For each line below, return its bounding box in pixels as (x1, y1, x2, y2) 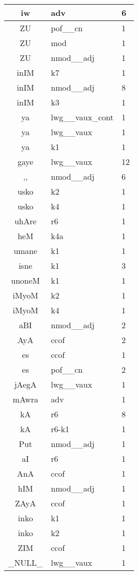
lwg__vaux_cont (51, 111, 114, 123)
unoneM (11, 274, 40, 286)
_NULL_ (8, 557, 43, 568)
